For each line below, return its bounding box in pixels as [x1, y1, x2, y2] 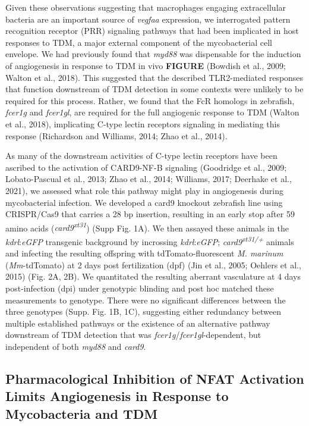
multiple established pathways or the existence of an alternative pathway [5, 317, 270, 329]
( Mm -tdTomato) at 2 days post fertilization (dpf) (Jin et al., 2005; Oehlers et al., [5, 258, 301, 271]
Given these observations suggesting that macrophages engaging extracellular [5, 1, 286, 13]
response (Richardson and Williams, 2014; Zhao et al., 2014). [5, 129, 228, 142]
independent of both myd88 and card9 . [5, 340, 146, 352]
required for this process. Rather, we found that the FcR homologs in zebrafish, [5, 94, 295, 106]
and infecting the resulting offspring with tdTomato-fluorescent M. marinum [5, 247, 283, 259]
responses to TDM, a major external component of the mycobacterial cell [5, 36, 272, 48]
